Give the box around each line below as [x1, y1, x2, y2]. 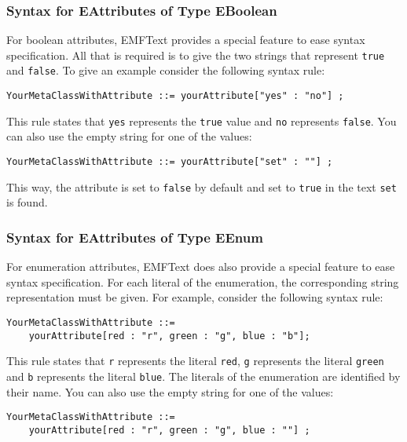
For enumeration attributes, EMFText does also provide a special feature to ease [6, 258, 395, 275]
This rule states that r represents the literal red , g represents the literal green [6, 353, 384, 369]
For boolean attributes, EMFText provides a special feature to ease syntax [6, 31, 365, 48]
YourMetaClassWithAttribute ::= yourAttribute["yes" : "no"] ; [6, 90, 344, 102]
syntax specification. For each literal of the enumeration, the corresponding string [6, 273, 399, 290]
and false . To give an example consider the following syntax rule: [6, 62, 325, 79]
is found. [6, 194, 48, 210]
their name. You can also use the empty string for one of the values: [6, 383, 334, 400]
